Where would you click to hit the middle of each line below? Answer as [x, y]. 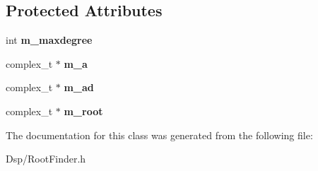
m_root [83, 111]
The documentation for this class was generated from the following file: [159, 135]
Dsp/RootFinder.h [46, 159]
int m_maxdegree [49, 40]
